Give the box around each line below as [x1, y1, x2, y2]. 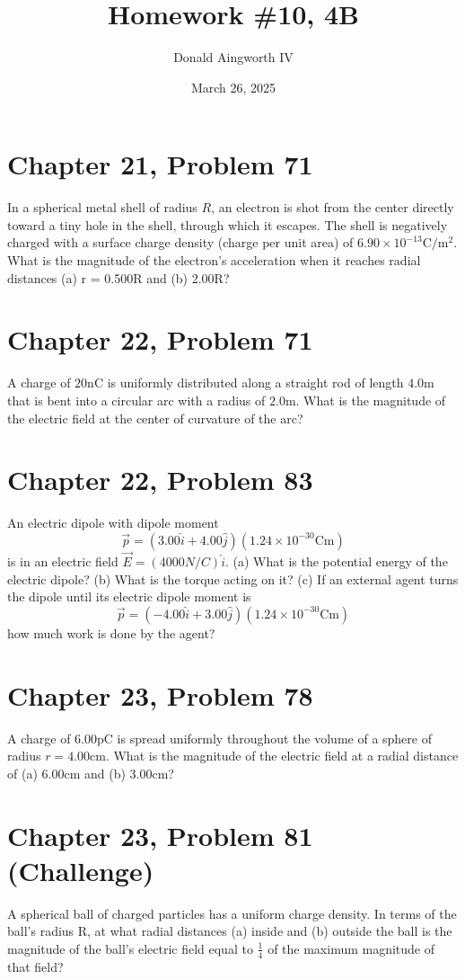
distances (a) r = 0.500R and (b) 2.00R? [7, 268, 230, 287]
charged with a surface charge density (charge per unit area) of [7, 233, 354, 252]
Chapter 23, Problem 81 [7, 816, 313, 853]
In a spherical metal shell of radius [7, 198, 197, 217]
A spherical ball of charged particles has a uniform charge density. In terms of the [7, 903, 457, 922]
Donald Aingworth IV [173, 48, 294, 67]
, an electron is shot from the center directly [211, 198, 454, 217]
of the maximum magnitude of [268, 939, 435, 957]
